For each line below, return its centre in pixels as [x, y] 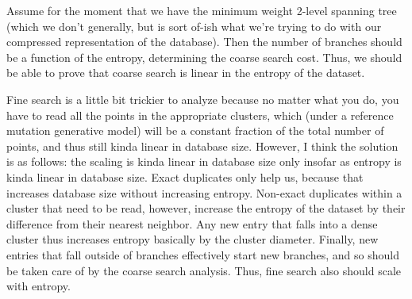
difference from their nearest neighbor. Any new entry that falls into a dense [192, 223]
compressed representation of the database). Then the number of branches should [204, 42]
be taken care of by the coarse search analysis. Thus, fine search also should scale [204, 270]
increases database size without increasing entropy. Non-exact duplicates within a [204, 192]
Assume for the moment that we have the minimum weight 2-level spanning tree [202, 10]
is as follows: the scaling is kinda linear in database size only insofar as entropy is [204, 161]
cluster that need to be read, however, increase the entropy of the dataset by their [206, 208]
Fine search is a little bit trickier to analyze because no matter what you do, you [203, 99]
